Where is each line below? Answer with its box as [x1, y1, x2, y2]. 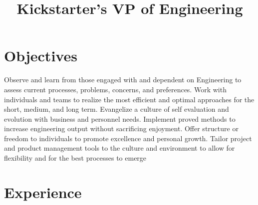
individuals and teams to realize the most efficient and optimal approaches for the [4, 94, 255, 104]
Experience [4, 182, 82, 202]
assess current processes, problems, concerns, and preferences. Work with [4, 84, 227, 94]
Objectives [4, 45, 77, 66]
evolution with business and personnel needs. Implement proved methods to [4, 113, 236, 124]
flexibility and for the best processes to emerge [4, 153, 147, 163]
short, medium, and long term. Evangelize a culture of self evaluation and [4, 104, 229, 114]
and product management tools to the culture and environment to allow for [4, 143, 235, 153]
